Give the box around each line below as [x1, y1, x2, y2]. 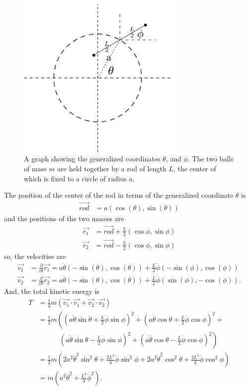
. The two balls [187, 153, 234, 164]
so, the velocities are [4, 251, 66, 261]
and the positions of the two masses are [4, 213, 124, 224]
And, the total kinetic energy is [4, 286, 99, 296]
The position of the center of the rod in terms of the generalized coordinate [4, 190, 234, 200]
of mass [24, 163, 47, 173]
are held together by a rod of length [57, 163, 167, 173]
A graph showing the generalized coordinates [24, 153, 161, 164]
